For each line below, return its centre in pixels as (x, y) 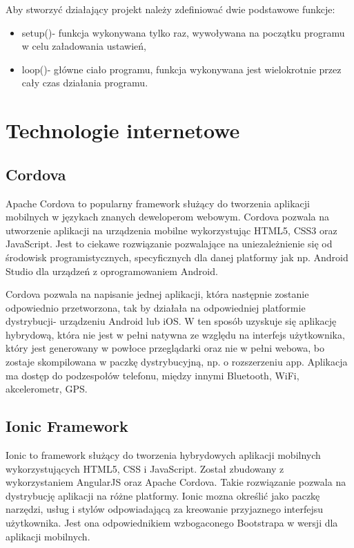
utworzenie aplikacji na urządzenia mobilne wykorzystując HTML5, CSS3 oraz (171, 230)
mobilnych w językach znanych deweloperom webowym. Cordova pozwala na (168, 217)
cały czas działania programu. (85, 83)
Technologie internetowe (123, 130)
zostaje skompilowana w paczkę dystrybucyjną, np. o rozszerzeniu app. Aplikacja (177, 362)
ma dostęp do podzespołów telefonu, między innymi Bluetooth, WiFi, (153, 375)
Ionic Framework (67, 426)
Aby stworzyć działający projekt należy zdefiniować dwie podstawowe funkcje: (170, 9)
